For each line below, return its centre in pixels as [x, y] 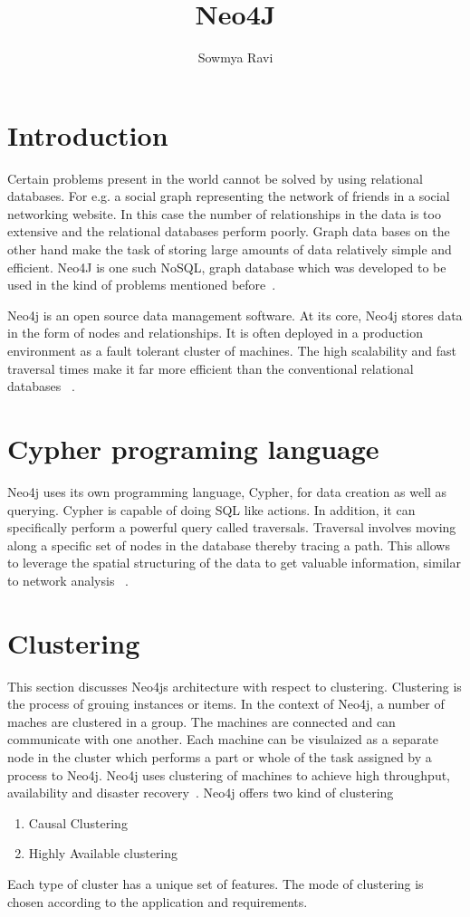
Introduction [88, 134]
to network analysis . [68, 580]
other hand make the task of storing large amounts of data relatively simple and [230, 249]
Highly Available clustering [103, 853]
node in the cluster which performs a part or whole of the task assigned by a [220, 756]
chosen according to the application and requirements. [158, 901]
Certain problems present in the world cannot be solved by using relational [216, 178]
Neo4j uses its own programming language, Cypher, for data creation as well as [227, 491]
